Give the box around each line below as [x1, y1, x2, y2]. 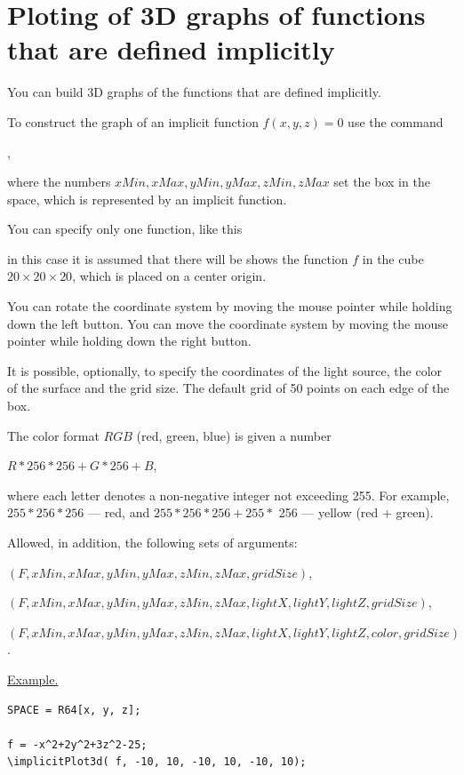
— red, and [87, 503, 150, 522]
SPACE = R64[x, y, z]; [7, 703, 141, 716]
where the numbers [7, 172, 111, 191]
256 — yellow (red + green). [278, 503, 434, 522]
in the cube [362, 249, 424, 268]
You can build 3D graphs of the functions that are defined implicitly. [7, 83, 381, 101]
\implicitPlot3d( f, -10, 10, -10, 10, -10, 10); [7, 755, 307, 769]
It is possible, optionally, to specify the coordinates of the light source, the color [7, 361, 443, 380]
